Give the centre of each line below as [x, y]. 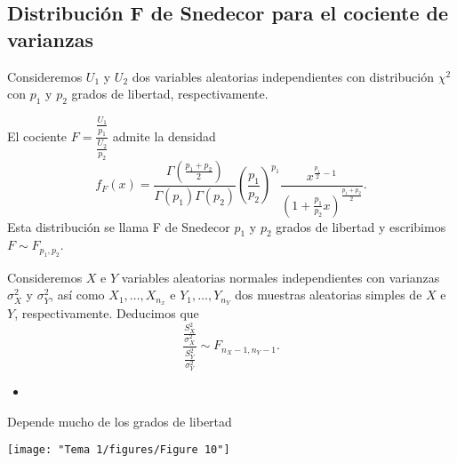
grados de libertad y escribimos [361, 226]
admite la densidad [164, 136]
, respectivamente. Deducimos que [107, 313]
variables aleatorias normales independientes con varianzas [281, 277]
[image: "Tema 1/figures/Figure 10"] [119, 450]
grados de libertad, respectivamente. [170, 94]
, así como [77, 295]
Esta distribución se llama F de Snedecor [119, 226]
